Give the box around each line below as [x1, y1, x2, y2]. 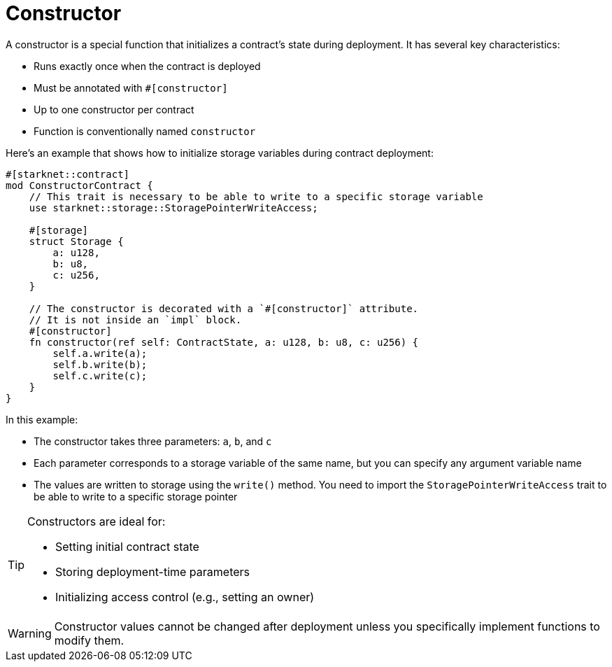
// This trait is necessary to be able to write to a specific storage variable [29, 190, 483, 202]
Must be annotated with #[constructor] [34, 81, 228, 94]
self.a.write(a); [52, 347, 148, 359]
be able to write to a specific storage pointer [34, 490, 238, 503]
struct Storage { [29, 235, 124, 247]
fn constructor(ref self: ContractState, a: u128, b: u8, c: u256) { [29, 336, 419, 348]
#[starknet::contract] [6, 168, 130, 180]
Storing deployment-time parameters [55, 564, 250, 579]
